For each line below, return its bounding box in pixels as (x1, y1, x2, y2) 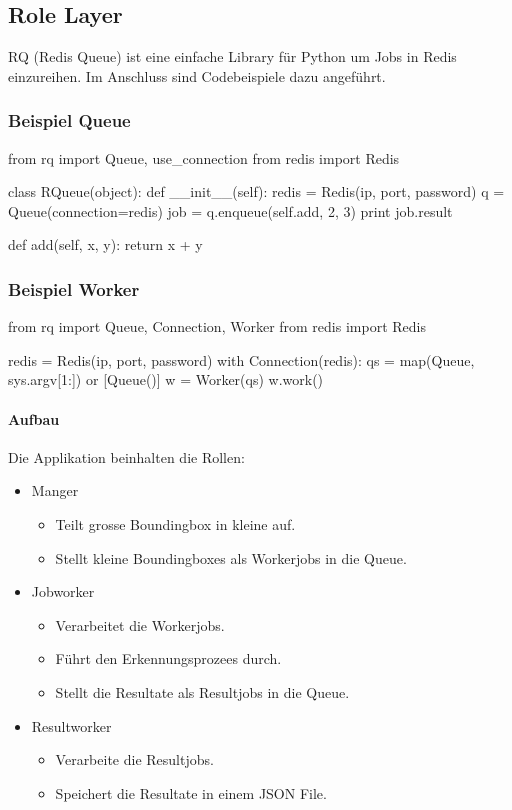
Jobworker (31, 581, 95, 602)
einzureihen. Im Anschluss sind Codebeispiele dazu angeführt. (8, 65, 386, 86)
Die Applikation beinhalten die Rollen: (8, 446, 245, 467)
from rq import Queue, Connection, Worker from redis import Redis (8, 316, 426, 337)
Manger (31, 480, 79, 501)
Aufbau (8, 408, 60, 429)
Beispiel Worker (8, 276, 140, 301)
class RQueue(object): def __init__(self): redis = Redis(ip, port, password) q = (8, 181, 505, 202)
